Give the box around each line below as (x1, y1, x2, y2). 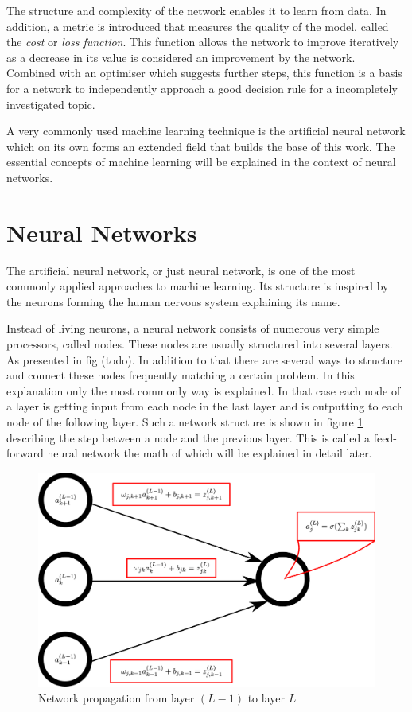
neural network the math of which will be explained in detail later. (47, 445, 372, 461)
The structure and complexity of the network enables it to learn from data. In (6, 2, 387, 18)
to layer (247, 689, 285, 706)
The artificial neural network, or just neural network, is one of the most (6, 262, 356, 278)
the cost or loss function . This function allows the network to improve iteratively (6, 33, 399, 50)
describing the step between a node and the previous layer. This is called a (6, 429, 371, 445)
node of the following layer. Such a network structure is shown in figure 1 (6, 414, 363, 430)
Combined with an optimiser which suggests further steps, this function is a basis (6, 64, 402, 81)
